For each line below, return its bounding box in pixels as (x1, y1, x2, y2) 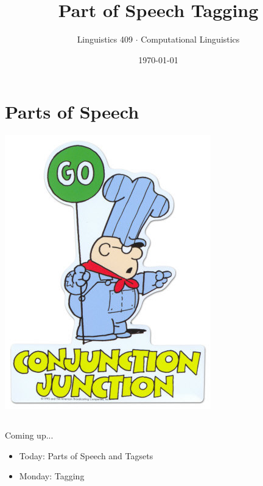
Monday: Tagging (19, 470, 85, 482)
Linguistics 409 (77, 33, 133, 46)
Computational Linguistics (141, 33, 240, 46)
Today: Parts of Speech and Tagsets (19, 449, 153, 462)
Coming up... (5, 429, 54, 442)
